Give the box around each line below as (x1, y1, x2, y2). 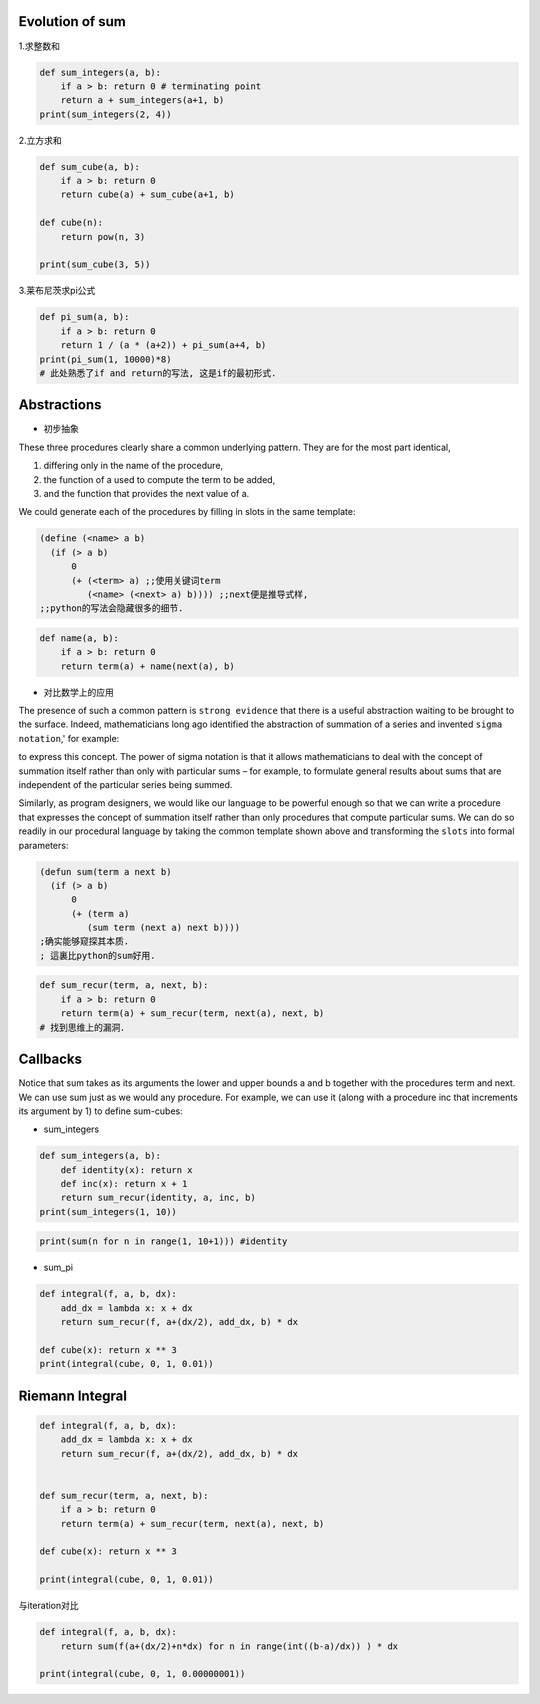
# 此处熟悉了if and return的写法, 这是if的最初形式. (39, 367, 277, 379)
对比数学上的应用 (43, 686, 114, 698)
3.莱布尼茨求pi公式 (18, 285, 96, 297)
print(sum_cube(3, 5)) (39, 259, 151, 270)
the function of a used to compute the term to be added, (43, 473, 276, 485)
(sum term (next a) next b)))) (86, 922, 240, 934)
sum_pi (43, 1261, 74, 1274)
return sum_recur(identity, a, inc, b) (60, 1192, 257, 1204)
